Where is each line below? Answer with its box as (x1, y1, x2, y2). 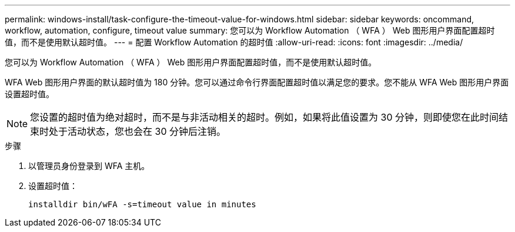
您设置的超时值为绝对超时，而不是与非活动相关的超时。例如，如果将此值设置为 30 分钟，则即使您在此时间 (30, 111, 499, 123)
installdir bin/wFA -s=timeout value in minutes (28, 200, 256, 209)
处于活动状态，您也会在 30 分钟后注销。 (49, 125, 226, 137)
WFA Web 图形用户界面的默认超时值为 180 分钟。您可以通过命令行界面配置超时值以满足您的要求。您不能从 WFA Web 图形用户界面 (5, 77, 509, 87)
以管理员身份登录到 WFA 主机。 (28, 161, 150, 171)
